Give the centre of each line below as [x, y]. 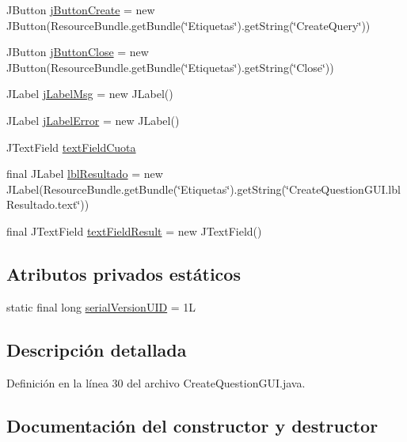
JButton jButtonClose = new [78, 52]
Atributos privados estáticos [124, 273]
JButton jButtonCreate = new [81, 9]
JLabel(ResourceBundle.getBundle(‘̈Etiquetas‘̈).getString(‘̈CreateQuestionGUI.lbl [203, 189]
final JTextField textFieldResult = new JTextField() [134, 230]
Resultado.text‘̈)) [48, 204]
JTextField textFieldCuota [71, 147]
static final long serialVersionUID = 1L [101, 306]
